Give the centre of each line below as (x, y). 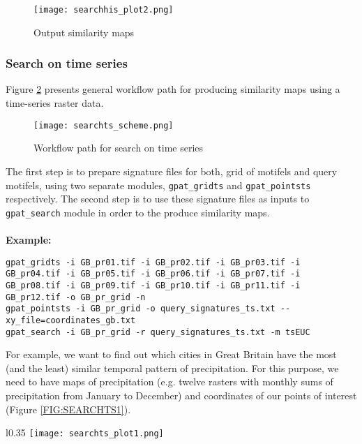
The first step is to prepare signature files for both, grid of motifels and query (172, 171)
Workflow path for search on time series (119, 148)
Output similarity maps (84, 32)
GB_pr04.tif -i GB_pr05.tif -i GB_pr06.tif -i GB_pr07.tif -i (153, 274)
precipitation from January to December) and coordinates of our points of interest (181, 395)
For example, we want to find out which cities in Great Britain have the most (171, 354)
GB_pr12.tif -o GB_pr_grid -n (76, 297)
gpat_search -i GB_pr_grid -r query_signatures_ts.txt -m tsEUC (158, 332)
